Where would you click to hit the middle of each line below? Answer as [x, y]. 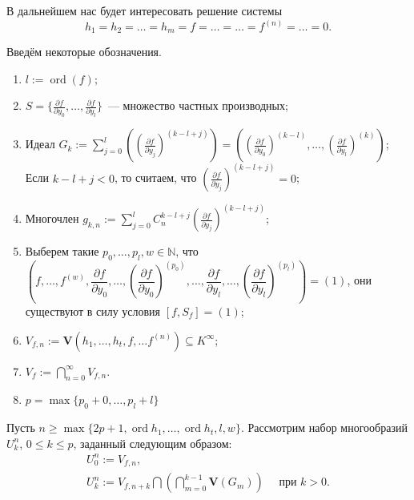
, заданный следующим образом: [153, 443]
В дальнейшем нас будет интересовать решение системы [145, 10]
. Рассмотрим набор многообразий [324, 427]
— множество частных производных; [198, 105]
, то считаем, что [155, 177]
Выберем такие [62, 251]
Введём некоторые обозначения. [84, 52]
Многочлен [52, 218]
